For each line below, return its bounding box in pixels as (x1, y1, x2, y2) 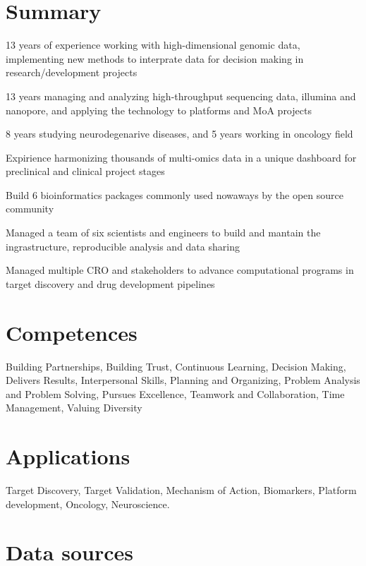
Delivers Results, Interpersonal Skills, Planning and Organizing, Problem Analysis (6, 373, 360, 387)
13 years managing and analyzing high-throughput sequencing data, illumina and (6, 88, 356, 103)
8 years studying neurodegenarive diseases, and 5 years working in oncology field (6, 126, 353, 141)
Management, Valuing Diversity (6, 400, 142, 415)
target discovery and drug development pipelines (6, 276, 215, 291)
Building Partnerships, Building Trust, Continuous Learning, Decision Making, (6, 359, 346, 373)
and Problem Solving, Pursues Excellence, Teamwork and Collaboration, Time (6, 386, 345, 401)
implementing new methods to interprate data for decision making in (6, 51, 304, 66)
